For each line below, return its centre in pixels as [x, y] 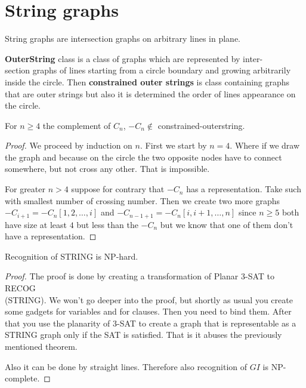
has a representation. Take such [244, 189]
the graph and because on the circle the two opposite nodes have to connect [143, 157]
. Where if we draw [265, 145]
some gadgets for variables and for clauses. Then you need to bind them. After [148, 311]
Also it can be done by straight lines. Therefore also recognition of [126, 366]
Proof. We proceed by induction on [69, 145]
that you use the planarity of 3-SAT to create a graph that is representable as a [151, 323]
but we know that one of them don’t [227, 224]
